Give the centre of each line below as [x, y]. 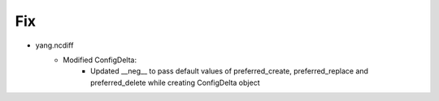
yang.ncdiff [54, 45]
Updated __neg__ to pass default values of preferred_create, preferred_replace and [230, 71]
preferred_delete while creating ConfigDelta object [175, 82]
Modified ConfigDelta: [100, 60]
